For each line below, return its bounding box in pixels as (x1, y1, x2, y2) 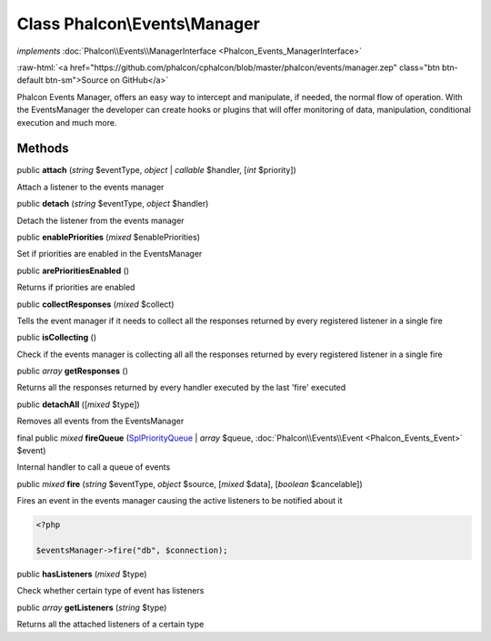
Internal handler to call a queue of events (16, 462, 171, 473)
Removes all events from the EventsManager (16, 415, 185, 427)
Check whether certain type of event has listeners (16, 585, 205, 596)
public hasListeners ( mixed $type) (16, 568, 147, 579)
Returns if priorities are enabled (16, 282, 135, 293)
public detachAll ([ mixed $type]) (16, 399, 140, 410)
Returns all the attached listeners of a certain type (16, 619, 205, 630)
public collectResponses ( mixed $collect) (16, 299, 175, 310)
